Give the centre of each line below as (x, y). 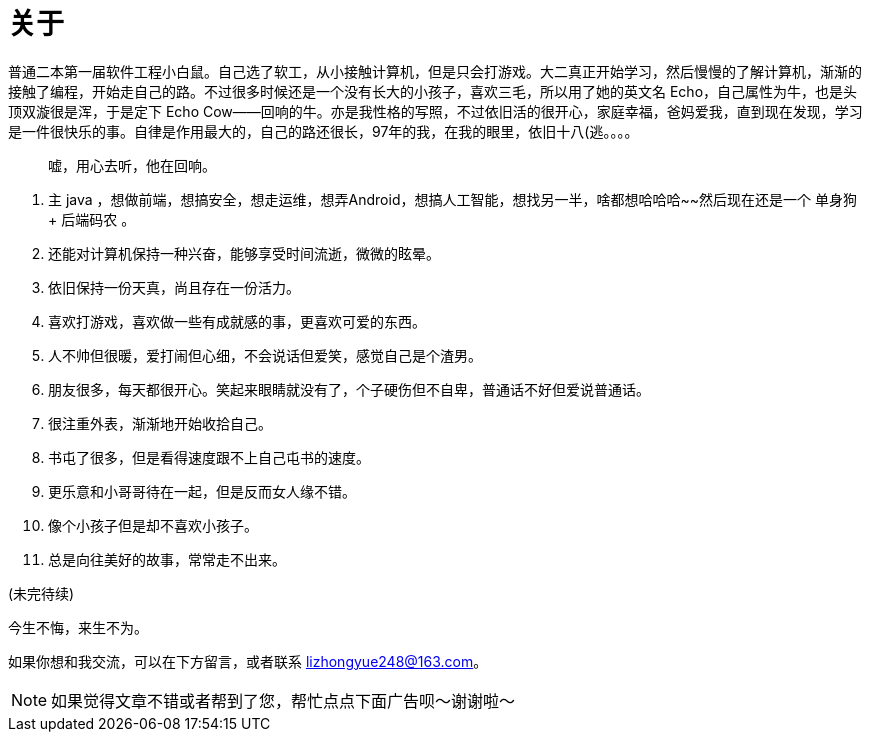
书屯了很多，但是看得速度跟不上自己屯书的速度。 (209, 457)
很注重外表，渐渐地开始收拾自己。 (160, 423)
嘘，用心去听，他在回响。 (132, 165)
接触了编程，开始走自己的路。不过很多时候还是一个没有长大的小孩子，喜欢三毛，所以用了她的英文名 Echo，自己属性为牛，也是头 (433, 91)
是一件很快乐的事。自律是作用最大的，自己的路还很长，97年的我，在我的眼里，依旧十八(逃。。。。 (323, 131)
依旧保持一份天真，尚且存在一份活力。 (174, 287)
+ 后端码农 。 (92, 219)
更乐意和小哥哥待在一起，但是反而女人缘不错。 (202, 491)
